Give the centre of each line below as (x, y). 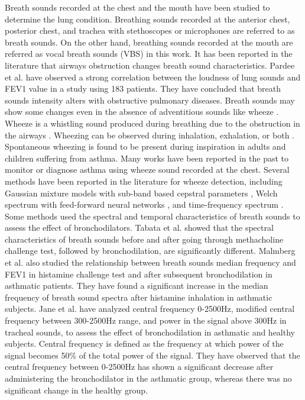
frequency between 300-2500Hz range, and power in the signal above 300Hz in (146, 320)
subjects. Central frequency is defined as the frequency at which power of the (144, 343)
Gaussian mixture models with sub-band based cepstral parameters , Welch (141, 193)
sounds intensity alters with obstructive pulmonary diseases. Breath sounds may (150, 100)
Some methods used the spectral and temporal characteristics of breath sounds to (152, 216)
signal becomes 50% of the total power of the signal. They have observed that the (152, 355)
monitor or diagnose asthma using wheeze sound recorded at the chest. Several (147, 170)
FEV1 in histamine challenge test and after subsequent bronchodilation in (139, 274)
